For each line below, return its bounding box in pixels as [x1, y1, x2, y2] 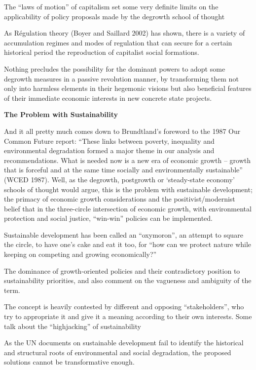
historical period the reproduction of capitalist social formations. [4, 47, 199, 57]
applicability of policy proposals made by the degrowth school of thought [4, 11, 225, 21]
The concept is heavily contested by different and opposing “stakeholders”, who [4, 301, 244, 312]
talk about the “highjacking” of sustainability [4, 321, 141, 331]
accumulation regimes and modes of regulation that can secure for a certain [4, 37, 232, 47]
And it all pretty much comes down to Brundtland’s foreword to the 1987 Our [4, 125, 241, 136]
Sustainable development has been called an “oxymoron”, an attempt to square [4, 229, 243, 240]
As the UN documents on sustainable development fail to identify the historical [4, 337, 244, 348]
